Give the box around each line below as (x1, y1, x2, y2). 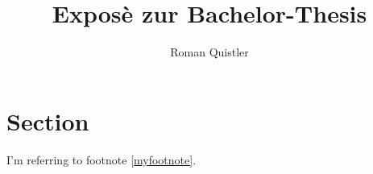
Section (6, 104, 89, 137)
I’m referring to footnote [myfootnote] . (6, 151, 197, 168)
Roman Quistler (170, 43, 249, 60)
